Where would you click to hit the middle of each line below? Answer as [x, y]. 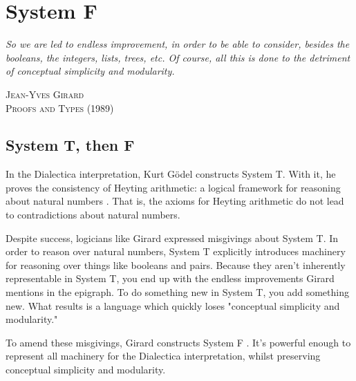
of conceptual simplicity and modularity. [90, 71]
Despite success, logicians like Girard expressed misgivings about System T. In [172, 238]
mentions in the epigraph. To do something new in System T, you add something [177, 292]
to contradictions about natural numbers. [93, 215]
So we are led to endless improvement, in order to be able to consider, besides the [178, 44]
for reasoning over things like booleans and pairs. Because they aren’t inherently [176, 264]
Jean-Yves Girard [45, 94]
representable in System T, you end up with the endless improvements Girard [170, 278]
